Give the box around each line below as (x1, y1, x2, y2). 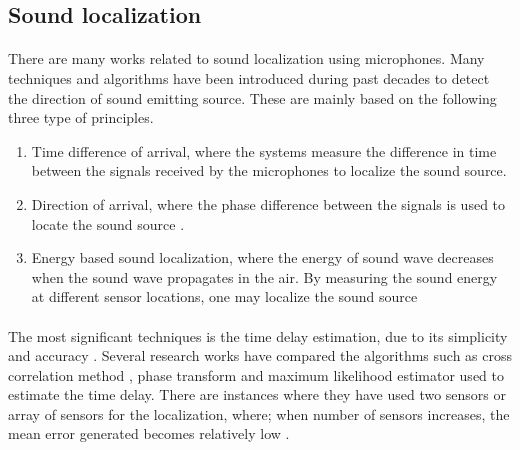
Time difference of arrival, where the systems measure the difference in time (31, 140, 497, 161)
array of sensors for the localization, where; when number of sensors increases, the (8, 403, 510, 424)
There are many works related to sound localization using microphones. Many (8, 48, 485, 69)
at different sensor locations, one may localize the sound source (31, 286, 418, 307)
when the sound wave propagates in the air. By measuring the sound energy (31, 266, 498, 287)
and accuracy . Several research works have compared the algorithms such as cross (8, 345, 513, 366)
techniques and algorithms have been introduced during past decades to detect (8, 67, 490, 88)
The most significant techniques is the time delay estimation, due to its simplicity (8, 325, 508, 346)
